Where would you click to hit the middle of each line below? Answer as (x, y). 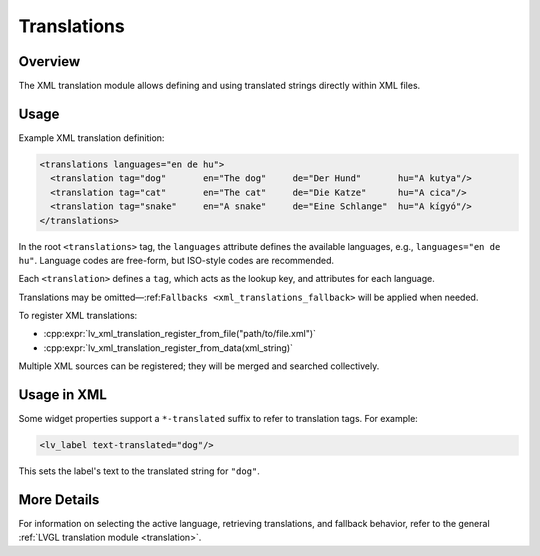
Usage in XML (62, 395)
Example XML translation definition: (91, 137)
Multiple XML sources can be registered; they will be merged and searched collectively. (199, 366)
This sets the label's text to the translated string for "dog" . (139, 471)
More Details (59, 499)
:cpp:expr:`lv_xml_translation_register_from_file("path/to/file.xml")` (180, 334)
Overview (49, 61)
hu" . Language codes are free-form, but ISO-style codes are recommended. (176, 260)
